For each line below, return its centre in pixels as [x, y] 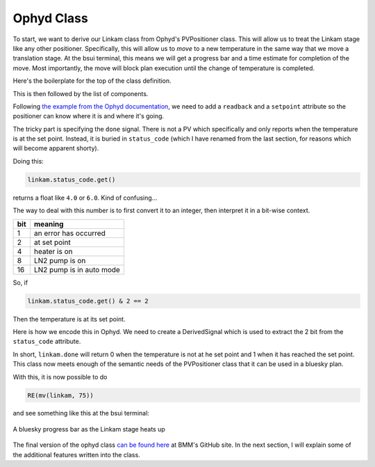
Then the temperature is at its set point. [69, 319]
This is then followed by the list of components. [81, 93]
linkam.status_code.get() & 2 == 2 [88, 301]
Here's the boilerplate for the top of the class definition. [92, 81]
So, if [20, 283]
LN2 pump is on [60, 260]
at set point [52, 242]
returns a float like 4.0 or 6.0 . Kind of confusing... [85, 198]
